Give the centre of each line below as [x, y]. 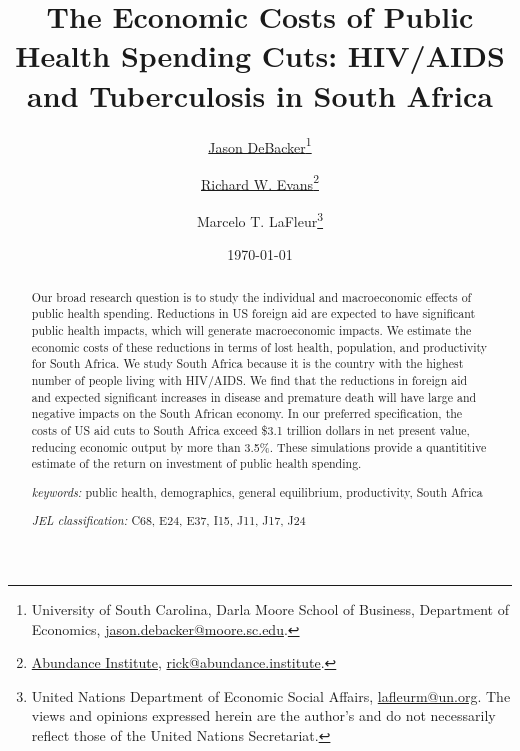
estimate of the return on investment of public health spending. [196, 463]
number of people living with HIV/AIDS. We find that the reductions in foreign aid [249, 379]
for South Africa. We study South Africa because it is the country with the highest [247, 363]
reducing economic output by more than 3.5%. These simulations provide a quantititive [259, 446]
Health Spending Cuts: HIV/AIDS [260, 55]
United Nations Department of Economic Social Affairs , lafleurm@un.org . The [271, 695]
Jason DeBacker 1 [260, 145]
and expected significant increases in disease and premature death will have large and [254, 396]
